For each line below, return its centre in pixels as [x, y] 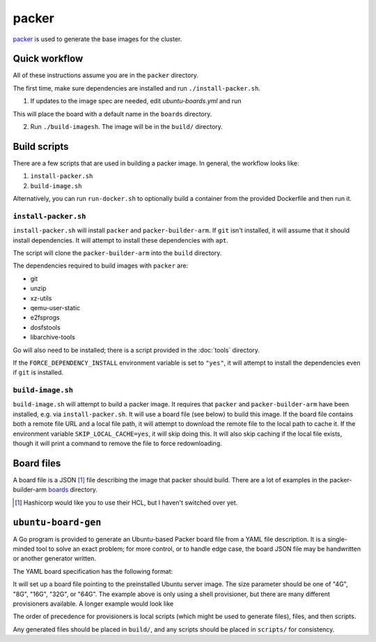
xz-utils [41, 298]
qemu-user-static [55, 307]
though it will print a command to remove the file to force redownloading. [117, 443]
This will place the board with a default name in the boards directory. [112, 114]
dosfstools [45, 327]
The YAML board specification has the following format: [93, 571]
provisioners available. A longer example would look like [93, 604]
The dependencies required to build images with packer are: [100, 266]
